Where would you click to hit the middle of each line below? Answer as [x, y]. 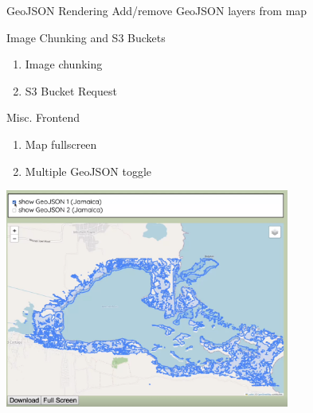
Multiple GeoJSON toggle [88, 171]
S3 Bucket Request [71, 90]
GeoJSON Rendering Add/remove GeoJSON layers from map [157, 10]
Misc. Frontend [43, 117]
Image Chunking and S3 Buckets [86, 37]
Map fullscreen [61, 144]
